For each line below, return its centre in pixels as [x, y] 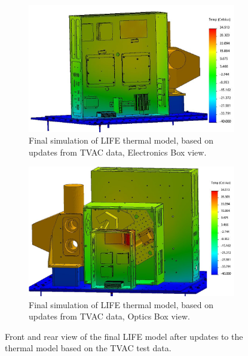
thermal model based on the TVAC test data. [88, 348]
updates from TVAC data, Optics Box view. [109, 316]
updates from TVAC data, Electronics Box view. [118, 152]
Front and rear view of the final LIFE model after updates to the [124, 336]
